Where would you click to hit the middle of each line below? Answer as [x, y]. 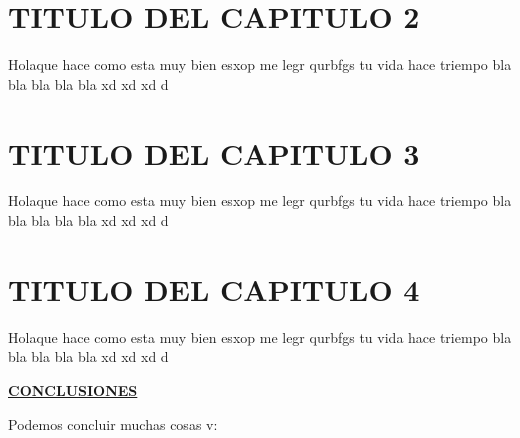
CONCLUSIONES [73, 389]
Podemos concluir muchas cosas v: [113, 423]
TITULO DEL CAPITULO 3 [214, 152]
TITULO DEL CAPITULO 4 [214, 288]
